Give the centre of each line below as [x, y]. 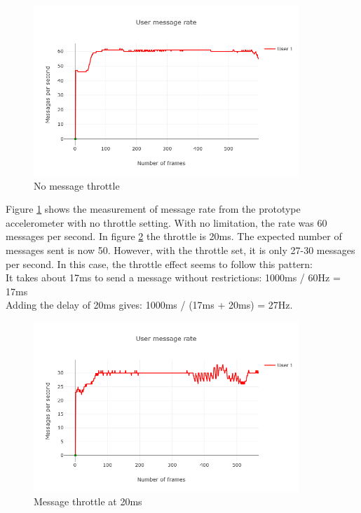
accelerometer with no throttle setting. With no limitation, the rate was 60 [166, 222]
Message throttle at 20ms [88, 501]
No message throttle [77, 185]
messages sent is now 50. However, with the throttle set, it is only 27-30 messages [180, 250]
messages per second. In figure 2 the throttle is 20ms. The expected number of [174, 236]
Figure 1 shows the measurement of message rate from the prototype [153, 209]
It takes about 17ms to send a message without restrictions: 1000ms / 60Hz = [173, 277]
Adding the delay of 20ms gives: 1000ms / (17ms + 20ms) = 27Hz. [149, 305]
